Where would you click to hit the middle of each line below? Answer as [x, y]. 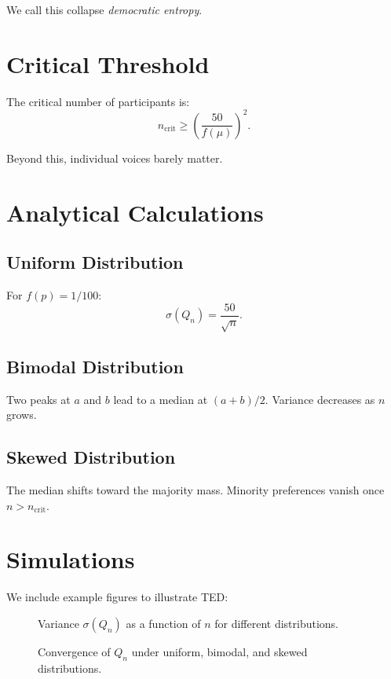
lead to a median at [161, 399]
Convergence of [74, 651]
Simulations [71, 559]
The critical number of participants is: [98, 101]
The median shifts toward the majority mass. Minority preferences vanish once [195, 490]
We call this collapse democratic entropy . [104, 9]
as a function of [163, 623]
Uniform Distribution [95, 262]
